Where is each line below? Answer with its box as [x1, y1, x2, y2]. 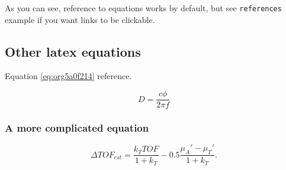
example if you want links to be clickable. [5, 13, 155, 25]
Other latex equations [5, 42, 141, 60]
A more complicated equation [5, 120, 149, 135]
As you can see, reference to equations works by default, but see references [5, 2, 282, 14]
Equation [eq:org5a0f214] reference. [5, 70, 132, 82]
